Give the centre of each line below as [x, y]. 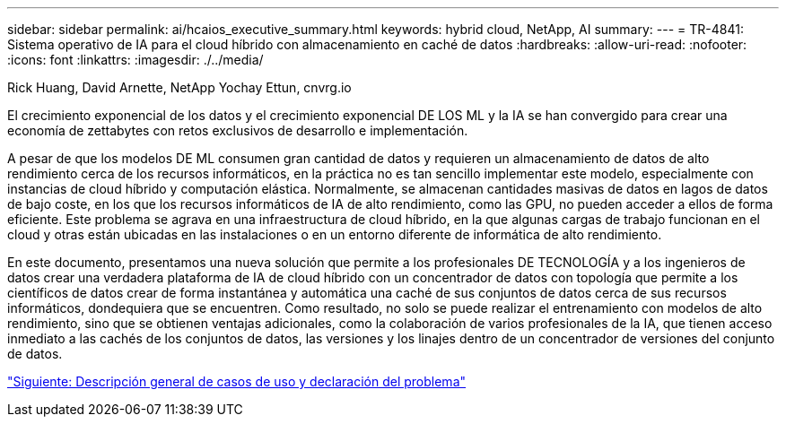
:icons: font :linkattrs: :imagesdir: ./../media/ [135, 60]
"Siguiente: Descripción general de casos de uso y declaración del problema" [237, 381]
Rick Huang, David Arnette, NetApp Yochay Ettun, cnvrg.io [179, 87]
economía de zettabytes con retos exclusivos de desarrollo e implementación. [238, 130]
